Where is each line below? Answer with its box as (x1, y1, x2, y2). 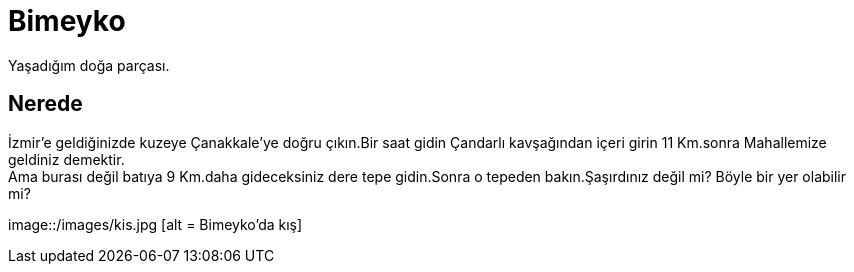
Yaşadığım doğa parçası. (8, 56, 170, 74)
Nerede (8, 91, 83, 117)
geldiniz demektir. (8, 150, 125, 168)
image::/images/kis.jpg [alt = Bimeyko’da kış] (8, 215, 303, 233)
